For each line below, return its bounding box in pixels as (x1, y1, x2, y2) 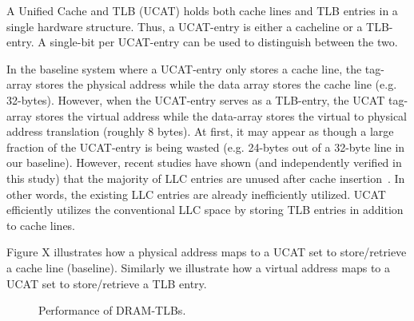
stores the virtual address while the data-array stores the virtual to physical (35, 107, 408, 124)
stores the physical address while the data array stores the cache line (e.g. (35, 76, 397, 93)
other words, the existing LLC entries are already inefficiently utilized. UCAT (6, 185, 386, 202)
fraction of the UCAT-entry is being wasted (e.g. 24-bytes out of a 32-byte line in (6, 138, 405, 155)
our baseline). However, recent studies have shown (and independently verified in (6, 154, 402, 171)
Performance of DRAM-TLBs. (38, 302, 186, 319)
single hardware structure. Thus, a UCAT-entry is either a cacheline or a (6, 18, 363, 34)
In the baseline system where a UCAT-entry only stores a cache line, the (6, 60, 362, 77)
